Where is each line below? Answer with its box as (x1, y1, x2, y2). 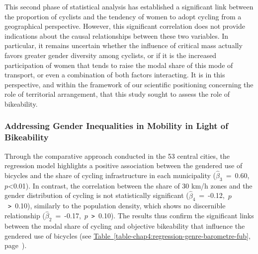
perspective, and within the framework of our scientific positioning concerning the (4, 79, 254, 89)
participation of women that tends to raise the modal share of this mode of (4, 60, 233, 70)
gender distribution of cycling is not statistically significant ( (4, 190, 189, 200)
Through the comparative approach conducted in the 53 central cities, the (4, 150, 230, 161)
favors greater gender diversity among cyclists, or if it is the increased (4, 50, 217, 60)
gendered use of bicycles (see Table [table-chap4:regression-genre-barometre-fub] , (4, 230, 251, 241)
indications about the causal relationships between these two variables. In (4, 30, 229, 41)
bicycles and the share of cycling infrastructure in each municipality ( (4, 170, 216, 181)
